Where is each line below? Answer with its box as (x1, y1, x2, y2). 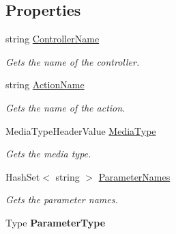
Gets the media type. (5, 146, 91, 161)
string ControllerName (5, 31, 100, 46)
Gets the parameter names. (5, 192, 118, 207)
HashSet (5, 169, 40, 183)
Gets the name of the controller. (5, 54, 140, 68)
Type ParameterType (5, 215, 106, 229)
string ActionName (5, 77, 85, 92)
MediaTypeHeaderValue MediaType (5, 123, 156, 138)
